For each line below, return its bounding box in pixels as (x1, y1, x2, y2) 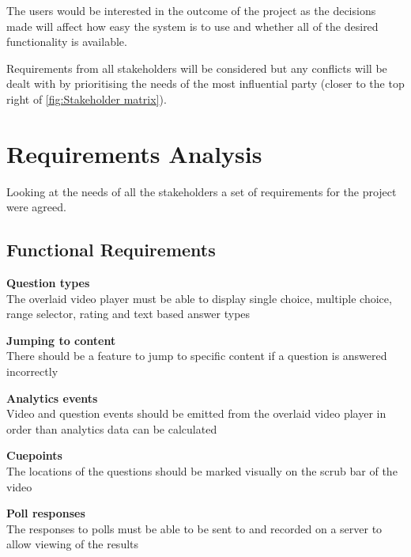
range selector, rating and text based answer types (6, 305, 251, 322)
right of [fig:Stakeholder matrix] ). (6, 90, 167, 107)
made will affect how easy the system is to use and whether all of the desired (6, 17, 379, 34)
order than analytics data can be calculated (6, 420, 217, 437)
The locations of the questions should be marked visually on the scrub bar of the (6, 463, 398, 479)
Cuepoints (6, 447, 62, 464)
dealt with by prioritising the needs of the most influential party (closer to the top (6, 75, 405, 92)
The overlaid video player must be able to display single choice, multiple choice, (6, 290, 392, 306)
